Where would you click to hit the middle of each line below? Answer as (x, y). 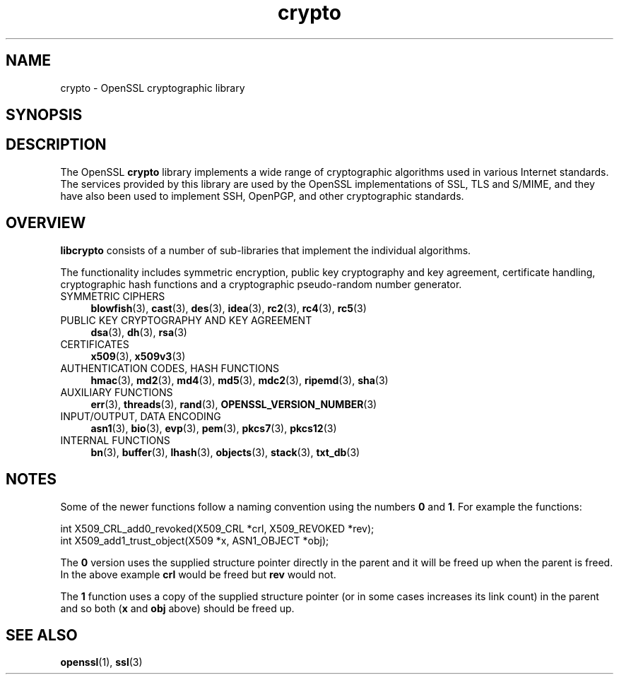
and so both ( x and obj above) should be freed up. (177, 608)
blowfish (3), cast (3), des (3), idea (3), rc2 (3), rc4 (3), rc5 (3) (229, 308)
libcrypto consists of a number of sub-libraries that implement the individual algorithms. (266, 250)
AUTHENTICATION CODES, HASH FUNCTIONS (170, 368)
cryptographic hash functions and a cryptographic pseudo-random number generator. (261, 284)
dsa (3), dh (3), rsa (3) (139, 332)
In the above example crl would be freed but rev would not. (198, 574)
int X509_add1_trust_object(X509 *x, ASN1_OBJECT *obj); (195, 540)
